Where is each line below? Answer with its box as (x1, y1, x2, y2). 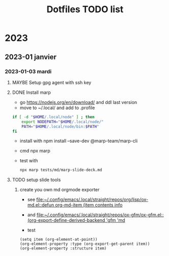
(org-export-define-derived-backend (27, 217, 105, 223)
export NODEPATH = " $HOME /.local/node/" (21, 119, 104, 124)
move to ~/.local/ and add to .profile (19, 105, 95, 111)
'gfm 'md (106, 217, 125, 223)
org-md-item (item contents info (55, 202, 123, 208)
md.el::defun (27, 202, 54, 208)
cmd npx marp (19, 148, 50, 154)
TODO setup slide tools (12, 177, 61, 183)
